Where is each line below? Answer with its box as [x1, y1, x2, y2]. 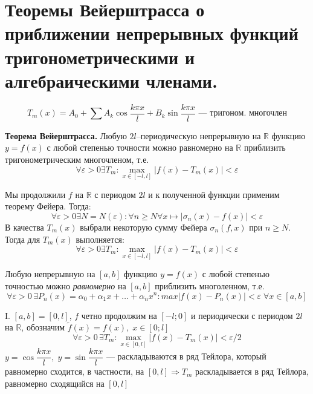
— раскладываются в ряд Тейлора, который [106, 350, 266, 363]
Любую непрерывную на [5, 268, 95, 280]
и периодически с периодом [191, 309, 293, 321]
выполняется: [76, 232, 124, 245]
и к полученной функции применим [148, 188, 280, 200]
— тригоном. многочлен [198, 109, 288, 118]
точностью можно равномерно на [5, 279, 126, 292]
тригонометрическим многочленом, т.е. [5, 153, 149, 165]
